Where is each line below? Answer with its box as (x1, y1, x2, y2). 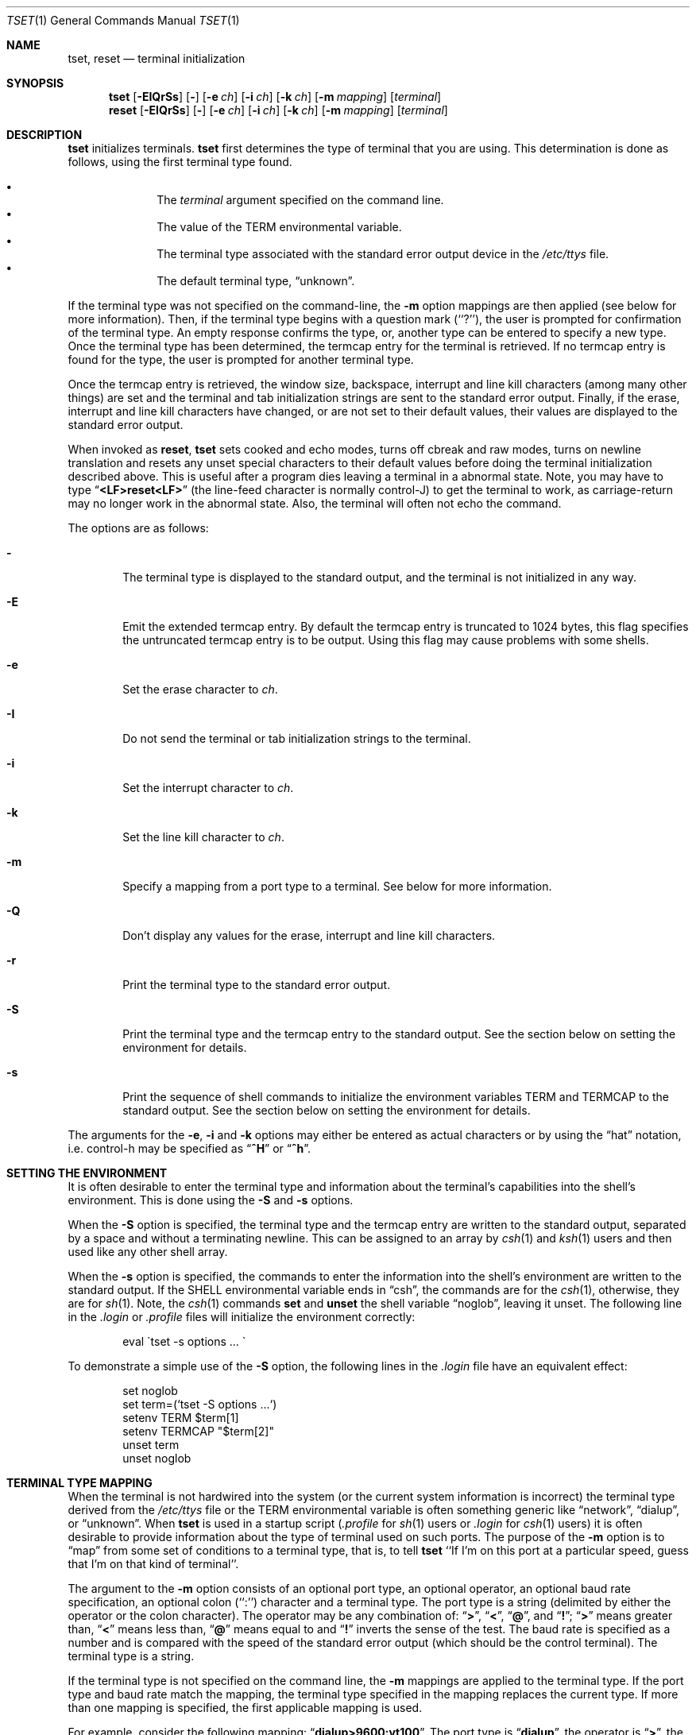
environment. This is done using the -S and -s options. (68, 1193, 354, 1207)
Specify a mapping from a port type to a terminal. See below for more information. (122, 879, 552, 893)
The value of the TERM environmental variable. (157, 220, 402, 234)
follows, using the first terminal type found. (68, 155, 292, 168)
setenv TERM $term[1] (122, 1411, 239, 1424)
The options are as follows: (68, 521, 209, 535)
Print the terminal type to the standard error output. (122, 978, 391, 991)
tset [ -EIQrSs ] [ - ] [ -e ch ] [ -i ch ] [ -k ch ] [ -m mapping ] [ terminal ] (109, 90, 442, 103)
